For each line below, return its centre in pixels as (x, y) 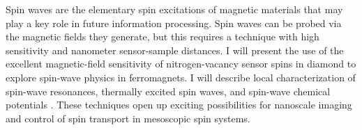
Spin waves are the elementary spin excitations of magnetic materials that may (174, 9)
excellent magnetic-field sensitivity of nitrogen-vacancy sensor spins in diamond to (181, 64)
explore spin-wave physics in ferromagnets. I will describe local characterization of (181, 77)
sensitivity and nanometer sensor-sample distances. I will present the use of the (175, 50)
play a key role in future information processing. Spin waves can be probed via (174, 23)
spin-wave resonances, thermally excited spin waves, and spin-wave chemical (168, 91)
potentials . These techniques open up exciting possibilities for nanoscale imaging (179, 105)
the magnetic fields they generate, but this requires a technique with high (163, 36)
